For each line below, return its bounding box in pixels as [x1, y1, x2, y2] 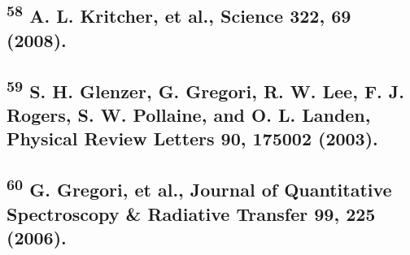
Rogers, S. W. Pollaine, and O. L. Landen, [7, 102, 371, 127]
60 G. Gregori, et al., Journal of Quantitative [7, 174, 392, 202]
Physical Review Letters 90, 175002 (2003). [7, 126, 378, 151]
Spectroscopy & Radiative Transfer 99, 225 [7, 201, 376, 226]
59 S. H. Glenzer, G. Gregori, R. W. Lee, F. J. [7, 75, 405, 103]
